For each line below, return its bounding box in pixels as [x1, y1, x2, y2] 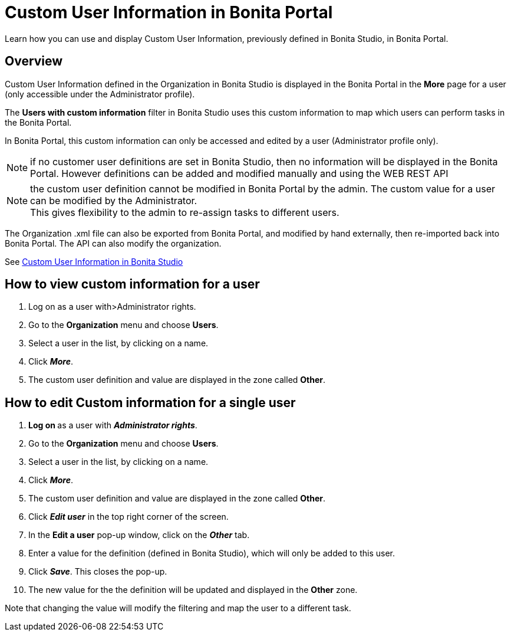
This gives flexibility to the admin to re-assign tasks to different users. [30, 206, 339, 218]
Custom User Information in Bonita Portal [5, 2, 333, 22]
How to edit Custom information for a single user [5, 395, 296, 410]
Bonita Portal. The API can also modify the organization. [5, 238, 222, 248]
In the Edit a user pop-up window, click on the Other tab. [28, 530, 250, 540]
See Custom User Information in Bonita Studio [5, 256, 183, 267]
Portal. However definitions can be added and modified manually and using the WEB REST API [30, 167, 449, 179]
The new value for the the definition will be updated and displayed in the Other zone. [28, 585, 358, 595]
